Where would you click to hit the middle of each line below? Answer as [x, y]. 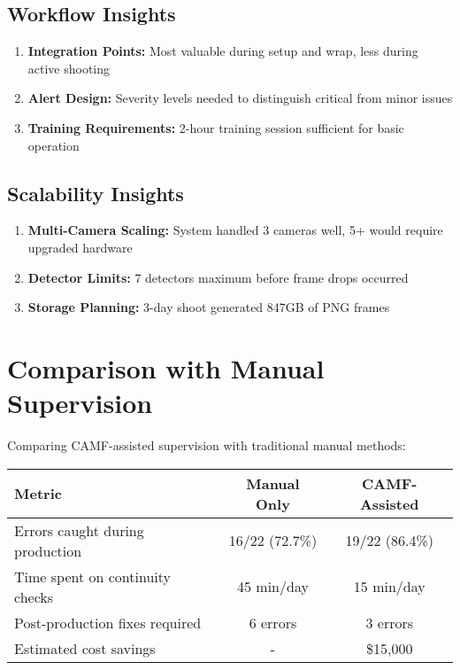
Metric [38, 494]
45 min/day [272, 587]
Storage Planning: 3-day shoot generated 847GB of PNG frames [209, 307]
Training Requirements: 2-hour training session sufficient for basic [216, 127]
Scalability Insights [96, 193]
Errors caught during [79, 530]
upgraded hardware [80, 247]
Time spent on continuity [92, 576]
